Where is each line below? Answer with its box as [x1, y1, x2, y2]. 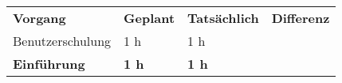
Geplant [124, 9, 175, 27]
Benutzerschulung [13, 32, 112, 50]
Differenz [271, 9, 330, 27]
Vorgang [13, 9, 66, 27]
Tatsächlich [187, 9, 259, 27]
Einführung [13, 55, 85, 73]
